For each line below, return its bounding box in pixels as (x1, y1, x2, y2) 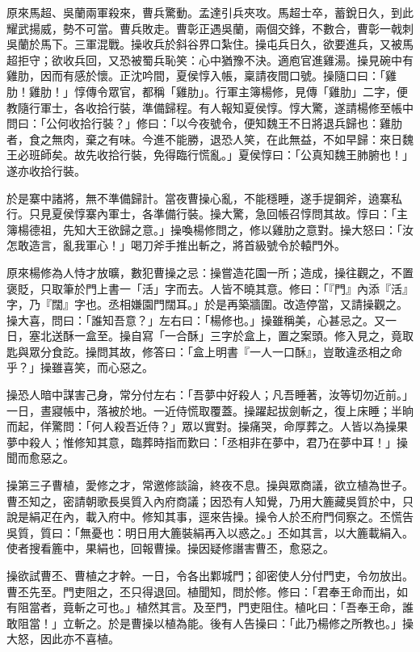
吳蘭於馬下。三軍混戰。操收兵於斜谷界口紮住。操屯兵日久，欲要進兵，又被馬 (6, 36, 414, 53)
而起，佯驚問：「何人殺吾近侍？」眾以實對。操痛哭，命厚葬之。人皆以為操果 (6, 418, 408, 435)
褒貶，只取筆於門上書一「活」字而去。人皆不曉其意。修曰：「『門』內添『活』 (6, 280, 414, 297)
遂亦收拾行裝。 (6, 162, 86, 179)
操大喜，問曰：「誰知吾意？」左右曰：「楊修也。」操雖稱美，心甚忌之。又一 (6, 311, 397, 328)
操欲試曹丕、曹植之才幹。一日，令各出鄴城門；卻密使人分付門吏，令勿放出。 (6, 567, 414, 583)
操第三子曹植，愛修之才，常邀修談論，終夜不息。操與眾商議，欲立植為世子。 (6, 477, 414, 494)
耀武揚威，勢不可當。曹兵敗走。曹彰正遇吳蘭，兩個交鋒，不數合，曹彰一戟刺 (6, 19, 414, 36)
